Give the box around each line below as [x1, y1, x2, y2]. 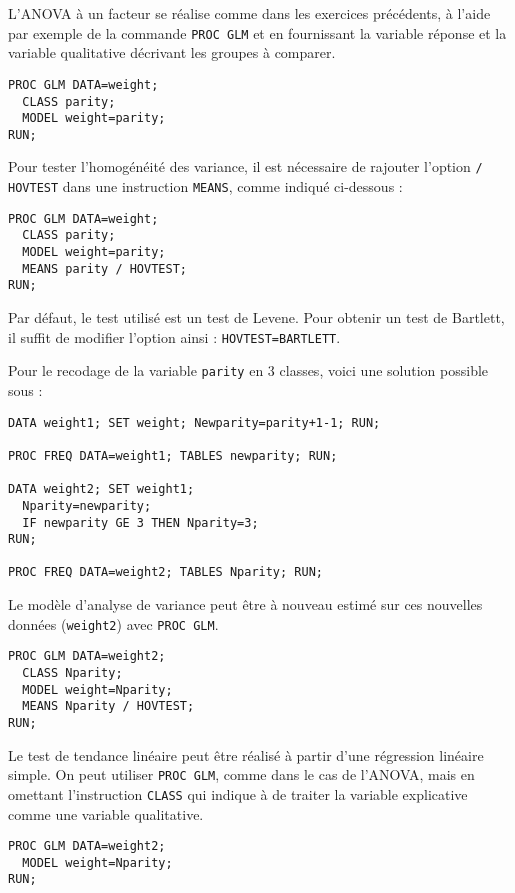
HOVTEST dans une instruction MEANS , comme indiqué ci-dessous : [8, 176, 403, 197]
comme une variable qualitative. [8, 803, 204, 824]
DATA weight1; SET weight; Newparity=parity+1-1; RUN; [8, 415, 381, 430]
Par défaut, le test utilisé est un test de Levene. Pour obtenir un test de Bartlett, [8, 307, 505, 328]
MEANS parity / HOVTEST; [22, 261, 187, 276]
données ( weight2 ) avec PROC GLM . [8, 613, 219, 634]
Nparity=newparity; [22, 498, 152, 513]
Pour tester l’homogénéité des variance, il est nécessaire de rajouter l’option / [8, 156, 483, 177]
